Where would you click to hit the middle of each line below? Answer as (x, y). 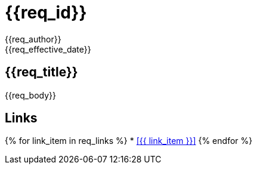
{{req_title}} (41, 72)
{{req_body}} (30, 95)
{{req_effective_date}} (48, 49)
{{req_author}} (33, 39)
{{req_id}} (46, 13)
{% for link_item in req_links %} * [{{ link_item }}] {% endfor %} (129, 141)
